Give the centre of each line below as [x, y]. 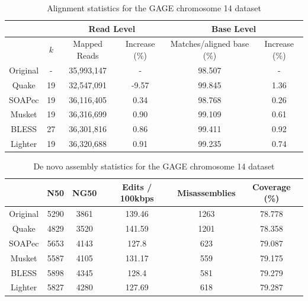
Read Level [112, 28]
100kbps [137, 198]
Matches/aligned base [210, 44]
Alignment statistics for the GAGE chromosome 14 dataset [154, 8]
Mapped [88, 44]
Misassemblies [206, 192]
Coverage [272, 186]
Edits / [137, 186]
